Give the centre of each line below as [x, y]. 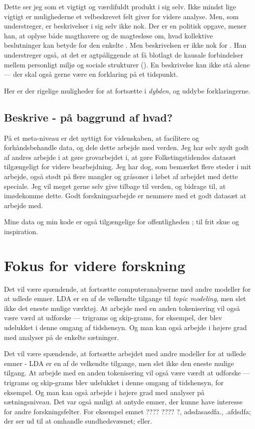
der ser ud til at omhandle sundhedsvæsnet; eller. [78, 421]
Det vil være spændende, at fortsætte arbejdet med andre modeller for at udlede [125, 353]
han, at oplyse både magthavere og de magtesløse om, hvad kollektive [109, 35]
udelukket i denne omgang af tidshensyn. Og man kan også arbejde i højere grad [126, 327]
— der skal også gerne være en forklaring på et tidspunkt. [91, 74]
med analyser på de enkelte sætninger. [61, 337]
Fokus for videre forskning [95, 265]
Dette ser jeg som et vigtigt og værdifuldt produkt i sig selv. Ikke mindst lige [120, 6]
